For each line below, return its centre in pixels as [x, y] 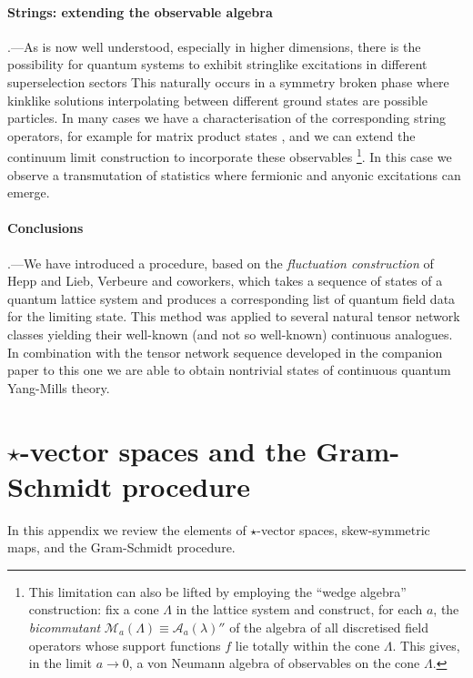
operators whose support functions [125, 645]
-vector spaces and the [163, 450]
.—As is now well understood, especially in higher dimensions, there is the [214, 46]
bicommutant [65, 627]
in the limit [60, 663]
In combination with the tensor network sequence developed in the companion [225, 352]
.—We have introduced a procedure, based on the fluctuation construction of [221, 263]
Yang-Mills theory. [59, 387]
